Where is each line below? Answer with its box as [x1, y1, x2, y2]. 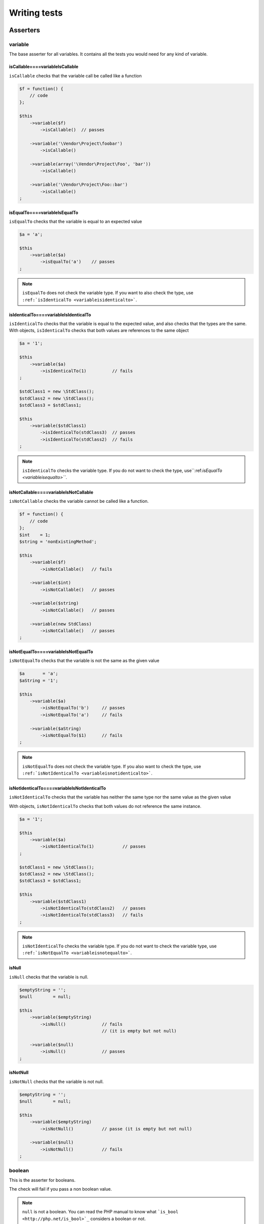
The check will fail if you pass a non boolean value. [9, 1186, 112, 1192]
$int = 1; [19, 532, 51, 538]
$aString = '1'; [19, 678, 59, 683]
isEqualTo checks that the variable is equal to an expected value [9, 218, 142, 224]
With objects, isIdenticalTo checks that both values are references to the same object [9, 328, 189, 333]
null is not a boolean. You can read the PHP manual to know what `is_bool [22, 1209, 178, 1215]
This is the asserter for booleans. [9, 1177, 76, 1183]
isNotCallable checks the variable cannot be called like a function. [9, 498, 149, 504]
